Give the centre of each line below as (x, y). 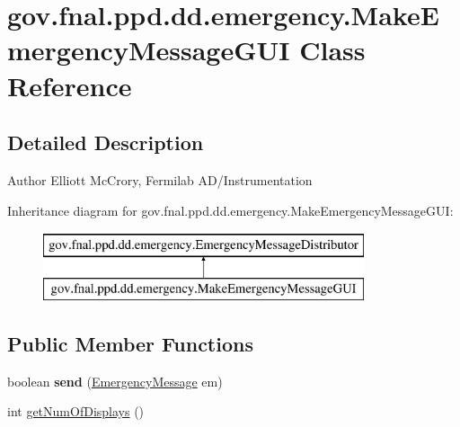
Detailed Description (106, 142)
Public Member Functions (130, 343)
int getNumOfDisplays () (76, 411)
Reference (70, 85)
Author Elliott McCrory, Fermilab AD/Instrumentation (160, 179)
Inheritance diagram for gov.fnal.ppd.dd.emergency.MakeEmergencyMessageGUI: (230, 210)
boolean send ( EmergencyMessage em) (115, 381)
